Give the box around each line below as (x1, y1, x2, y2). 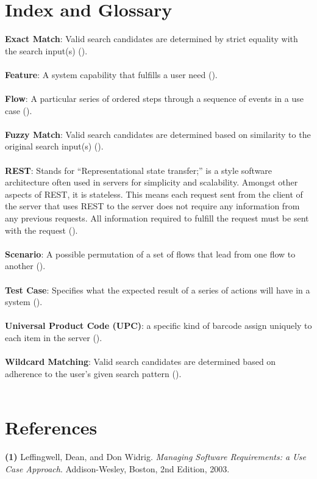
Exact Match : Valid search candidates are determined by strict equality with (5, 32, 298, 45)
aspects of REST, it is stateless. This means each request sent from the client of (5, 187, 303, 200)
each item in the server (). (5, 331, 102, 344)
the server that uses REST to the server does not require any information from (5, 200, 300, 212)
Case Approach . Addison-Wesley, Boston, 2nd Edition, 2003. (5, 462, 230, 475)
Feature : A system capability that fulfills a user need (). (5, 68, 218, 81)
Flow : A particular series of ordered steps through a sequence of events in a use (5, 92, 304, 105)
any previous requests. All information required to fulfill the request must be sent (5, 212, 309, 225)
